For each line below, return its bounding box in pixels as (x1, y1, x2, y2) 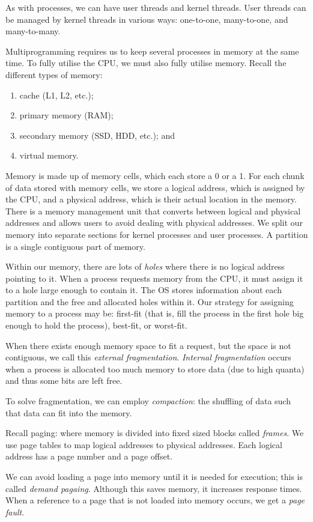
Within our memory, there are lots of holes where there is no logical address (5, 260, 285, 273)
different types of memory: (5, 68, 103, 80)
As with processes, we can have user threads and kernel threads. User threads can (5, 1, 306, 13)
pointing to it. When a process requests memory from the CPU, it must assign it (5, 272, 303, 284)
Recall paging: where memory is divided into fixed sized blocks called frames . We (5, 426, 304, 439)
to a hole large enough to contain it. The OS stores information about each (5, 284, 282, 296)
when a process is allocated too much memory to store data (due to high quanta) (5, 362, 305, 375)
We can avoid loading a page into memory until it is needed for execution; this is (5, 470, 303, 482)
